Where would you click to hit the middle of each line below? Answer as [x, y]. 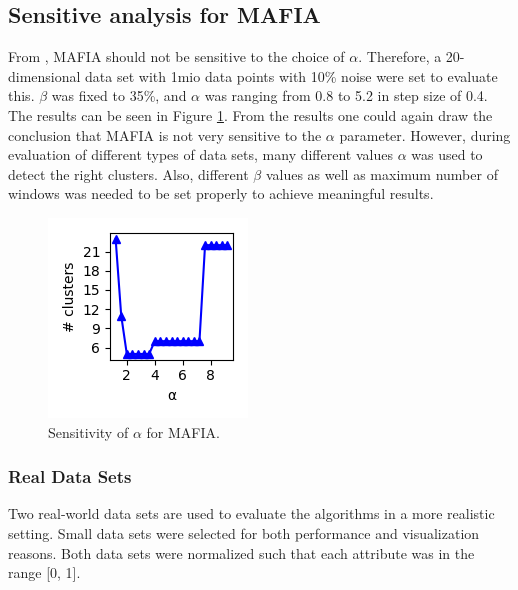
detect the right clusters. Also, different [128, 173]
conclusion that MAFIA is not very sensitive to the [165, 134]
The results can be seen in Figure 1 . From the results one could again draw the [250, 114]
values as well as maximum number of [381, 173]
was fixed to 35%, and [119, 95]
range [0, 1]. [44, 572]
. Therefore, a [400, 56]
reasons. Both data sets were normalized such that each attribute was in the [241, 552]
